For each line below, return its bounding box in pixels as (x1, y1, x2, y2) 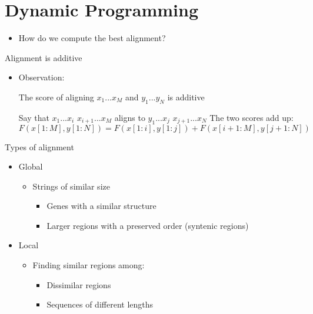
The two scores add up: (209, 111, 294, 123)
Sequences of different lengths (46, 298, 154, 310)
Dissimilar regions (46, 278, 111, 291)
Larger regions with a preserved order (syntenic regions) (46, 219, 249, 231)
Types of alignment (5, 140, 74, 153)
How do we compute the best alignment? (18, 32, 166, 44)
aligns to (114, 111, 145, 123)
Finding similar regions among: (32, 259, 145, 271)
